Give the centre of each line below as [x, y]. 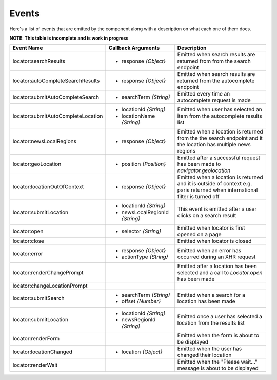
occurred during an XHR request [216, 257]
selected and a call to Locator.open [220, 273]
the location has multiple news [214, 145]
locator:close [28, 241]
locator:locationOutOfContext [48, 187]
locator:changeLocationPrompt [50, 286]
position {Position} [144, 164]
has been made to [199, 164]
